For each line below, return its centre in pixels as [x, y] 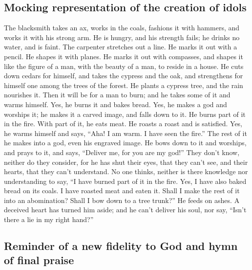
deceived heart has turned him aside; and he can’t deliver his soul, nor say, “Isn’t [125, 210]
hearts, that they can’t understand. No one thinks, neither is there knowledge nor [126, 171]
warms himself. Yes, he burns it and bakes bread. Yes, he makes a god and [115, 104]
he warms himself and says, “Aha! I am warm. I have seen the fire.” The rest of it [126, 133]
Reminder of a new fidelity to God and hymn [121, 246]
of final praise [39, 260]
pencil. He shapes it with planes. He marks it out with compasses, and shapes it [124, 56]
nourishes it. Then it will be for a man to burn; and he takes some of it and [117, 95]
